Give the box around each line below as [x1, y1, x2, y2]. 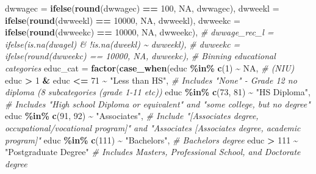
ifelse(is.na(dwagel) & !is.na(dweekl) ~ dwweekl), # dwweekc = [5, 37, 240, 50]
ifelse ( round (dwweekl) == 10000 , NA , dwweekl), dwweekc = [5, 13, 240, 26]
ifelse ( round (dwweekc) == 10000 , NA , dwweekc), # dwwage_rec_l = [5, 26, 274, 38]
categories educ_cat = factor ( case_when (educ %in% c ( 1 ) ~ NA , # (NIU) [5, 61, 295, 74]
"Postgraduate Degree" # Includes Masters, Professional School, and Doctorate [5, 145, 301, 158]
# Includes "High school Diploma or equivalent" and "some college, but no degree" [5, 97, 311, 110]
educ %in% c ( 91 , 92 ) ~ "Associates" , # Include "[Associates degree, [5, 109, 259, 122]
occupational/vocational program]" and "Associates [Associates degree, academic [5, 121, 301, 134]
